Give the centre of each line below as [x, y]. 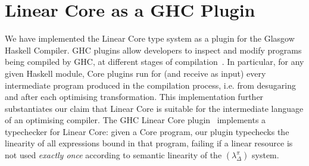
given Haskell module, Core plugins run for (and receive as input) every [135, 73]
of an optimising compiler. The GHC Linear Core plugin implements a [135, 120]
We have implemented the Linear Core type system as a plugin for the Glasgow [150, 38]
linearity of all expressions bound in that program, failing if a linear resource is [149, 143]
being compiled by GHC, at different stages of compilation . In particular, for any [154, 62]
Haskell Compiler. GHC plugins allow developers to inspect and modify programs [153, 50]
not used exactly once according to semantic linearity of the [113, 155]
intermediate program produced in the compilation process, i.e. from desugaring [150, 85]
